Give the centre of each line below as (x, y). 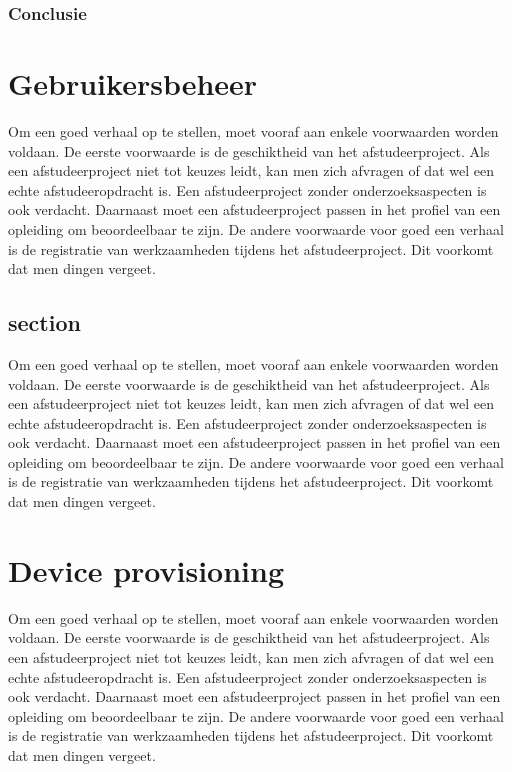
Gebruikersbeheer (133, 83)
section (44, 322)
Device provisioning (146, 569)
